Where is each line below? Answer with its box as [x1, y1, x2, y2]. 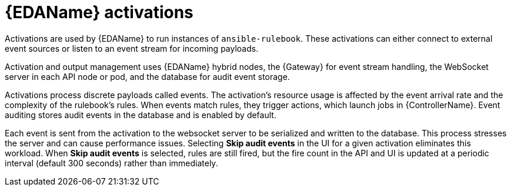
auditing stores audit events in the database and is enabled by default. [5, 109, 276, 120]
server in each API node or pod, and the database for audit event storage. [5, 71, 290, 82]
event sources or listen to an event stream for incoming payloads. [5, 43, 259, 53]
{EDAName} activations [5, 2, 193, 22]
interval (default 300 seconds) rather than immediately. [5, 158, 218, 168]
